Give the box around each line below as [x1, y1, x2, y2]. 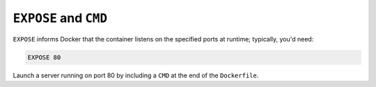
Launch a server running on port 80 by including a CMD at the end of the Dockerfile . [13, 71, 259, 79]
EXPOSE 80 [27, 53, 61, 61]
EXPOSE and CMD [13, 10, 108, 26]
